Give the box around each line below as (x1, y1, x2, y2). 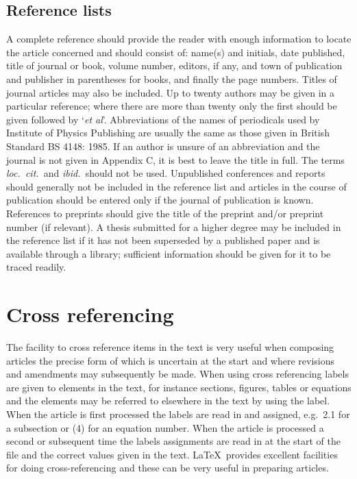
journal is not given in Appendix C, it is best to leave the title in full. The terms (6, 152, 345, 167)
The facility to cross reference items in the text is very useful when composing (6, 340, 334, 354)
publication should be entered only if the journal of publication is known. (6, 193, 314, 207)
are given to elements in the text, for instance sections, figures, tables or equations (6, 380, 352, 394)
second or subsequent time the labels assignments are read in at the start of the (6, 434, 341, 448)
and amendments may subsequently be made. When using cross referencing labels (6, 367, 349, 381)
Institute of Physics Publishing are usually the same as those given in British (6, 125, 330, 140)
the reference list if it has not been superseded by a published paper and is (6, 233, 320, 247)
